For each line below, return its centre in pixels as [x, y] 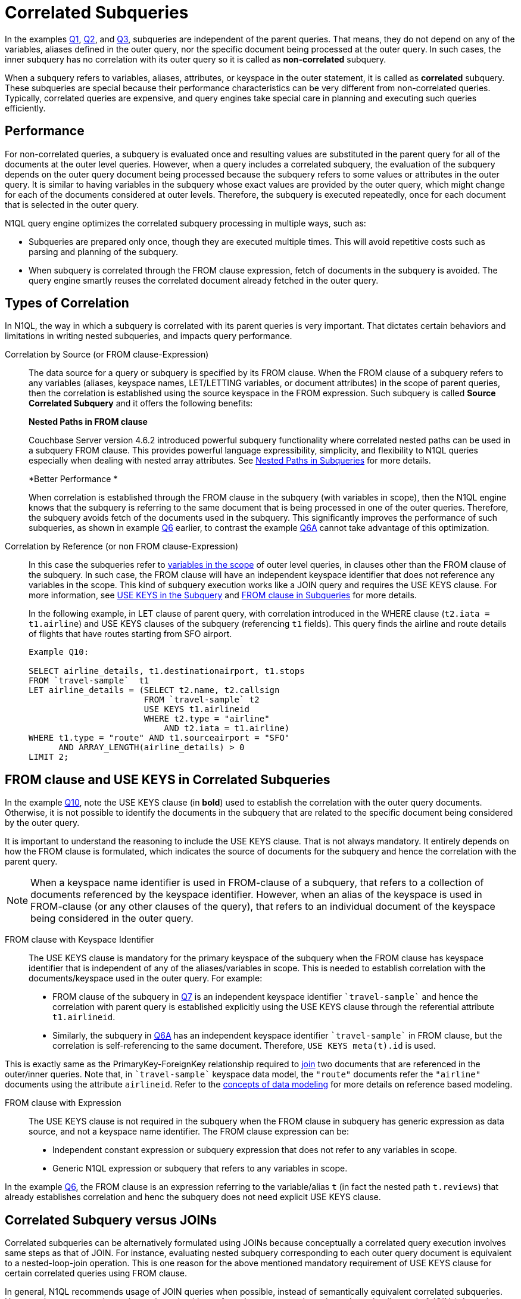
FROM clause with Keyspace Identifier [79, 940]
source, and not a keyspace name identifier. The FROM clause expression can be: [189, 1132]
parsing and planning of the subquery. [104, 251]
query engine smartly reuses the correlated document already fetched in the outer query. [204, 280]
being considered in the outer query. [112, 919]
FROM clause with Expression [63, 1103]
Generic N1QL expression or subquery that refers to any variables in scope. [200, 1169]
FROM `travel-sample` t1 [89, 681]
